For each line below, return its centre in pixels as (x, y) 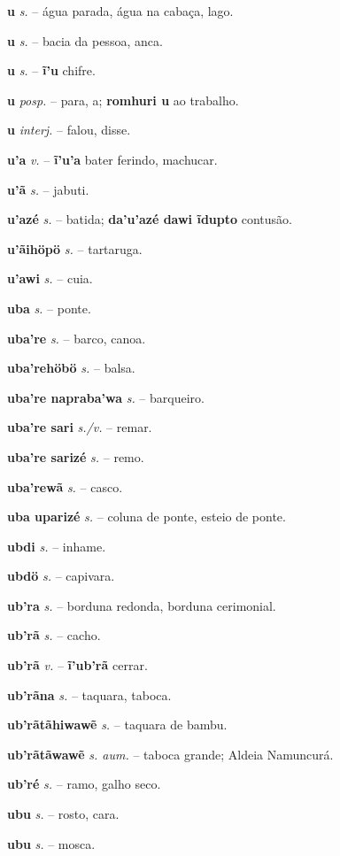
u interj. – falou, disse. (69, 130)
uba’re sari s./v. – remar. (80, 427)
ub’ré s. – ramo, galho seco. (84, 784)
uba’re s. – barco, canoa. (77, 338)
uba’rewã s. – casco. (65, 486)
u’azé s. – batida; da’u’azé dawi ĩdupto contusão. (150, 219)
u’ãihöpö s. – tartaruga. (75, 248)
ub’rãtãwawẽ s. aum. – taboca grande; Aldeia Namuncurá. (170, 754)
